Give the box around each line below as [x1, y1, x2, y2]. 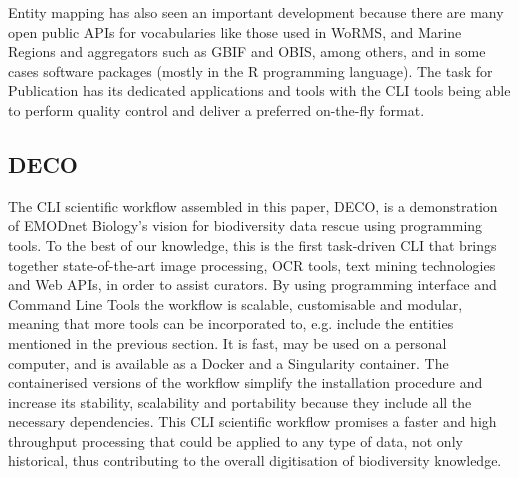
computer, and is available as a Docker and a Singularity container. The [8, 352, 449, 373]
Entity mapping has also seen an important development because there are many [8, 2, 504, 22]
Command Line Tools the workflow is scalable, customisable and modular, [8, 293, 463, 314]
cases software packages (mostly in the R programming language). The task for [8, 60, 493, 81]
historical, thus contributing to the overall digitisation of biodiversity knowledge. [8, 450, 502, 471]
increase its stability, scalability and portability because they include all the [8, 391, 472, 412]
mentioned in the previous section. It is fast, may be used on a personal [8, 332, 447, 353]
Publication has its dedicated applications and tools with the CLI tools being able [8, 80, 511, 101]
